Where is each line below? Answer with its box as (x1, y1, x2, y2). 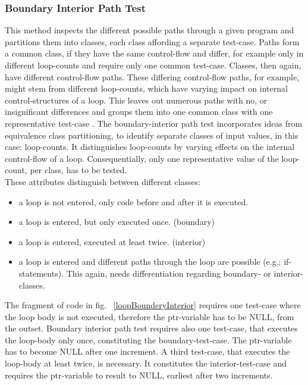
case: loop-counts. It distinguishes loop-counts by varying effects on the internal (5, 140, 295, 153)
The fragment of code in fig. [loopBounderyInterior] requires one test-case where (5, 299, 301, 311)
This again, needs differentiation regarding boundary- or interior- (66, 267, 303, 279)
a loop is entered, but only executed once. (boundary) (18, 215, 215, 228)
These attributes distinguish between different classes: (5, 175, 201, 187)
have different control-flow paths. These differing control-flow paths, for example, (5, 70, 300, 83)
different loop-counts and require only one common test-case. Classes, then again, (5, 59, 301, 71)
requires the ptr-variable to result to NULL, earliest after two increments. (5, 368, 273, 381)
